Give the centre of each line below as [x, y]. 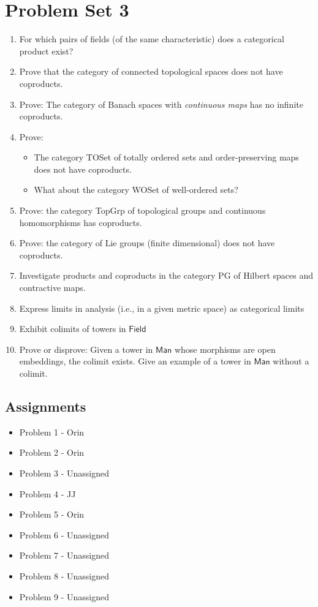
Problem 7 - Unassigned [64, 555]
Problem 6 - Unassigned [64, 534]
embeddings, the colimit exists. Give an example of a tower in [135, 361]
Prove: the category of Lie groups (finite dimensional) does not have [147, 243]
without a [291, 361]
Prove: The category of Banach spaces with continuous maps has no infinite [161, 104]
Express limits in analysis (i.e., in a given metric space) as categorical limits [162, 308]
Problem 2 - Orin [52, 452]
